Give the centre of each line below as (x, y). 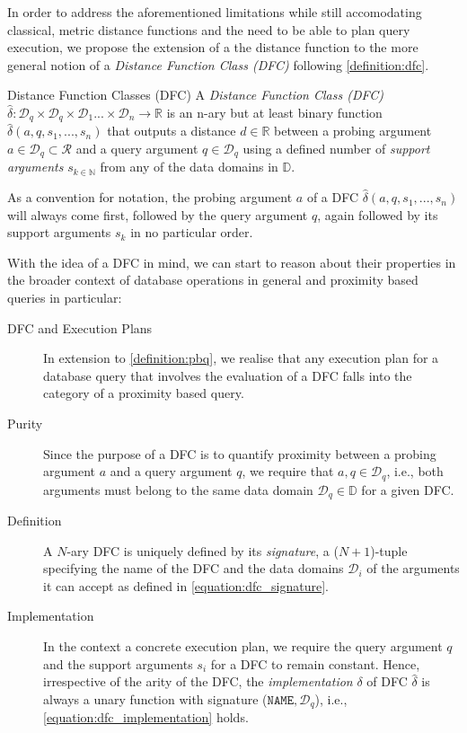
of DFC (387, 681)
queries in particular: (65, 298)
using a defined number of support (336, 149)
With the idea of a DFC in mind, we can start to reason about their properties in (232, 262)
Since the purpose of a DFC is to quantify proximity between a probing (240, 453)
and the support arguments (118, 663)
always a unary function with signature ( (155, 698)
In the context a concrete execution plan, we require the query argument (243, 646)
